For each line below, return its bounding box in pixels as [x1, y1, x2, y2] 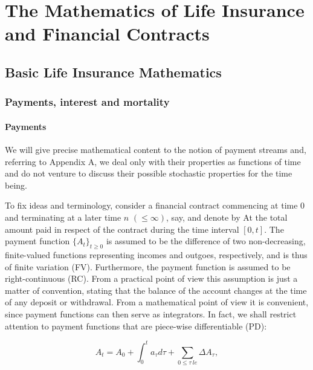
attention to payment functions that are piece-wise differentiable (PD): [5, 319, 267, 332]
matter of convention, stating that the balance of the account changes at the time [5, 284, 307, 296]
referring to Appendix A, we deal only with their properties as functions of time [5, 155, 301, 167]
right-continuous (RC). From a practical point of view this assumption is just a [5, 272, 298, 285]
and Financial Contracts [5, 21, 210, 46]
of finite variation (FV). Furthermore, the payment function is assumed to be [5, 260, 291, 273]
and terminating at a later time [5, 210, 121, 223]
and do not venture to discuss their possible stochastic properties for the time [5, 167, 292, 180]
